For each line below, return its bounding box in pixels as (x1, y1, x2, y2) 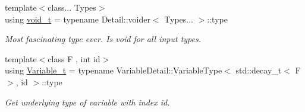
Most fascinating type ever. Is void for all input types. (5, 33, 202, 45)
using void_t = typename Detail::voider (5, 12, 150, 25)
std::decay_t (235, 64, 282, 76)
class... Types (48, 1, 96, 13)
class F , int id (48, 52, 100, 65)
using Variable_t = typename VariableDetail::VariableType (5, 64, 222, 76)
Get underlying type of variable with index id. (5, 95, 170, 108)
